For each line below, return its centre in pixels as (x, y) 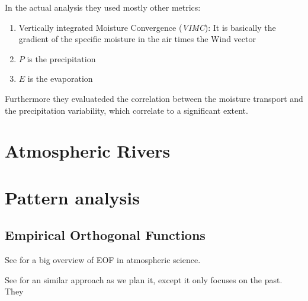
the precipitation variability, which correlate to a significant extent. (126, 110)
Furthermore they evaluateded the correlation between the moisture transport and (154, 98)
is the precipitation (61, 58)
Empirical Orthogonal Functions (105, 235)
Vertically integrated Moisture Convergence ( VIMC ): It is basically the (147, 27)
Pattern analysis (72, 197)
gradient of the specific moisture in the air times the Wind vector (137, 39)
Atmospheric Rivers (88, 151)
